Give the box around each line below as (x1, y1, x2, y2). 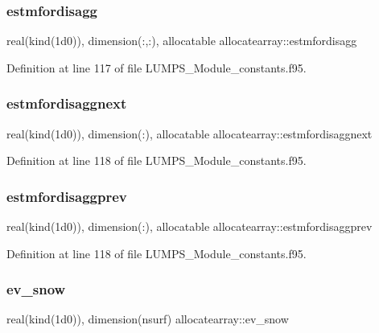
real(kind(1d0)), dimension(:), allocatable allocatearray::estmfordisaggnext (6, 125, 373, 142)
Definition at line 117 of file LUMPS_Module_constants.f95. (6, 59, 307, 76)
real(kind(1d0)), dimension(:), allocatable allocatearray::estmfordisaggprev (6, 218, 373, 235)
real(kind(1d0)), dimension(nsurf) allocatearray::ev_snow (6, 310, 289, 327)
